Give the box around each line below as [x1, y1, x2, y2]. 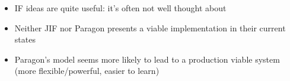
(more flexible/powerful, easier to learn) [14, 64, 160, 77]
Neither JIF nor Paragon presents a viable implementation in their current [14, 21, 286, 34]
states [14, 33, 36, 46]
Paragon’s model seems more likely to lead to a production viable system [14, 53, 280, 65]
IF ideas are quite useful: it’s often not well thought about [14, 2, 227, 14]
